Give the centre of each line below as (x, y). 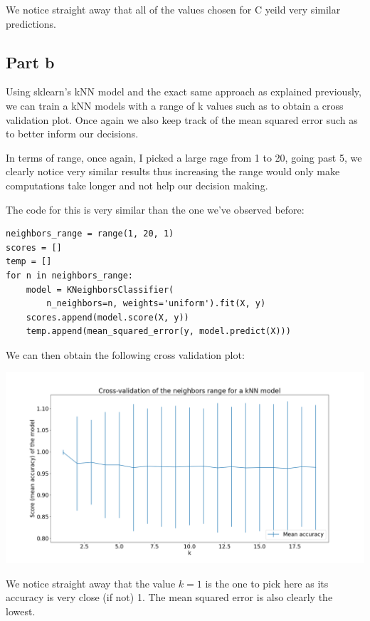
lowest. (21, 611)
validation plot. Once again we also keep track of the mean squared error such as (182, 119)
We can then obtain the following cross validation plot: (125, 354)
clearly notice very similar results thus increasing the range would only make (173, 171)
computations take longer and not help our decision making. (137, 185)
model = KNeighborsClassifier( (100, 289)
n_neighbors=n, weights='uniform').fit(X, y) (156, 304)
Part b (30, 62)
